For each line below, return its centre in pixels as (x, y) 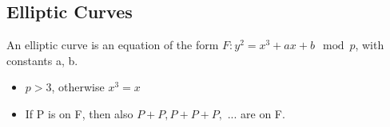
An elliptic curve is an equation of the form (113, 45)
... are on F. (256, 113)
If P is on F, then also (79, 113)
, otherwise (78, 87)
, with (370, 45)
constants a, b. (42, 60)
